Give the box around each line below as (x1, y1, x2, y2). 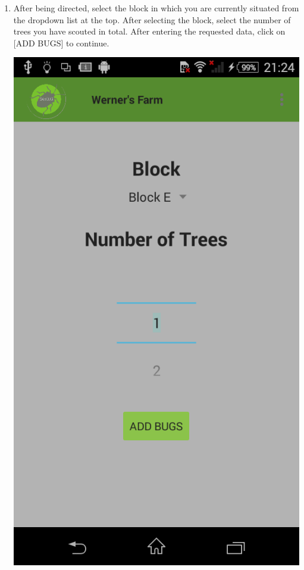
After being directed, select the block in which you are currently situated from (13, 2, 299, 14)
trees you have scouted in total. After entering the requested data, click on (13, 25, 286, 37)
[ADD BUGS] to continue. (13, 36, 109, 49)
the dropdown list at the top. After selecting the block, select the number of (13, 13, 291, 26)
